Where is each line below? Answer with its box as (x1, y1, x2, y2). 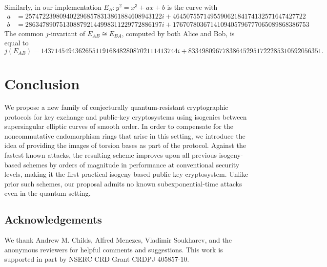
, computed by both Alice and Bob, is (122, 28, 235, 38)
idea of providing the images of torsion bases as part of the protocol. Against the (4, 140, 246, 150)
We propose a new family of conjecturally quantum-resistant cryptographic (4, 102, 228, 112)
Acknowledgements (4, 212, 102, 227)
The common (4, 28, 44, 38)
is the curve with (167, 2, 218, 12)
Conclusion (4, 74, 80, 94)
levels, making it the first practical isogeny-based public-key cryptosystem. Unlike (4, 169, 248, 179)
